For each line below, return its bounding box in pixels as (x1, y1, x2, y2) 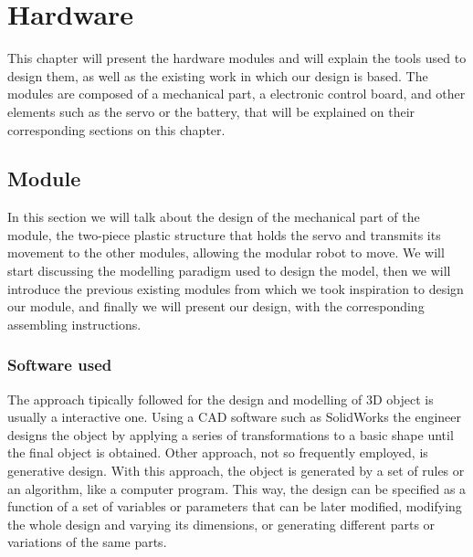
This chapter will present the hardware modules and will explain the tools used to (7, 48, 467, 68)
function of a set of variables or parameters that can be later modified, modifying (7, 497, 462, 516)
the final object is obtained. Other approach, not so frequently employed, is (7, 443, 428, 462)
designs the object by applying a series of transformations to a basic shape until (7, 425, 454, 444)
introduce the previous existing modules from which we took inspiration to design (7, 278, 464, 298)
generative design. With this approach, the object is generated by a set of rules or (7, 461, 465, 480)
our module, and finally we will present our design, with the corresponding (7, 297, 425, 316)
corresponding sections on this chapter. (7, 120, 226, 139)
